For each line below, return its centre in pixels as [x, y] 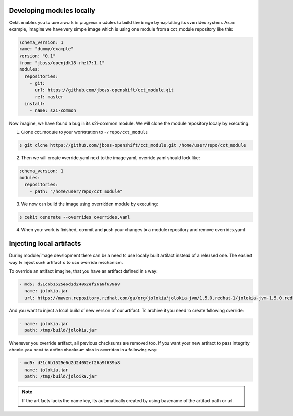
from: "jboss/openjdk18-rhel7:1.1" [62, 63]
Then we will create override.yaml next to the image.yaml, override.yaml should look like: [111, 158]
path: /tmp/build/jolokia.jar [61, 330]
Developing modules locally [52, 11]
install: [35, 104]
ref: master [49, 97]
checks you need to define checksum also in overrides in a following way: [84, 350]
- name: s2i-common [53, 110]
